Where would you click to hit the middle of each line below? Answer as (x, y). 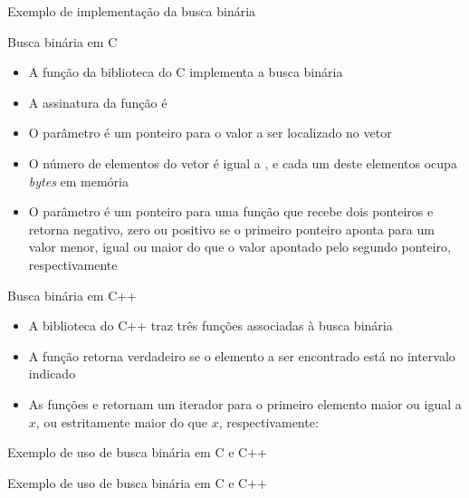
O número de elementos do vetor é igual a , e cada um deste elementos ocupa (243, 163)
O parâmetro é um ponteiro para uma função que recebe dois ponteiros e (231, 211)
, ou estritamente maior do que (121, 421)
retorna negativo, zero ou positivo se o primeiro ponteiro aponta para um (231, 229)
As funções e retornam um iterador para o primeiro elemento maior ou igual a (245, 403)
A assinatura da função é (98, 102)
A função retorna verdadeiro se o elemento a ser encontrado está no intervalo (242, 355)
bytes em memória (78, 181)
